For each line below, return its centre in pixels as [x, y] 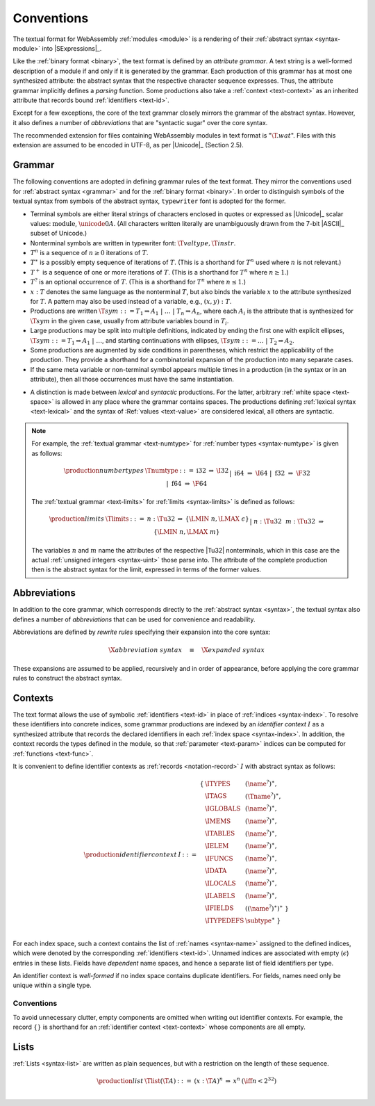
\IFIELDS [219, 908]
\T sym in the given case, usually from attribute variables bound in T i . [130, 322]
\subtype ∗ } [263, 920]
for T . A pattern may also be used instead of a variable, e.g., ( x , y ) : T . [131, 302]
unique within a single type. [52, 985]
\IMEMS [218, 821]
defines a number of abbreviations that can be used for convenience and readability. [134, 619]
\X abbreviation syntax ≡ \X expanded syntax [187, 650]
